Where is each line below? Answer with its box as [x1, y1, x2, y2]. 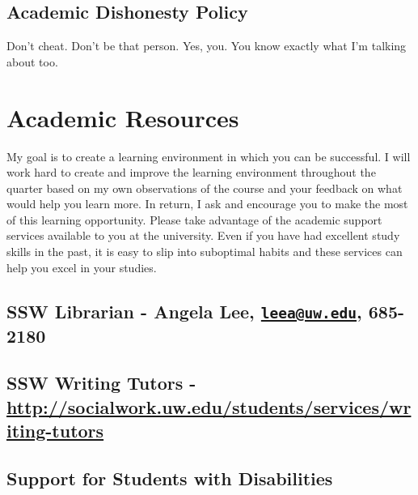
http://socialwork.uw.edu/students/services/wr [6, 394, 412, 419]
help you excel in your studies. [6, 258, 157, 275]
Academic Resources [6, 100, 239, 134]
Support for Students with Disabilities [6, 465, 333, 490]
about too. [6, 53, 58, 70]
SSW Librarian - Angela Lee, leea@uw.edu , [6, 298, 362, 323]
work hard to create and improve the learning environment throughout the [6, 164, 376, 181]
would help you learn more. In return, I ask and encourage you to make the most [6, 195, 408, 212]
